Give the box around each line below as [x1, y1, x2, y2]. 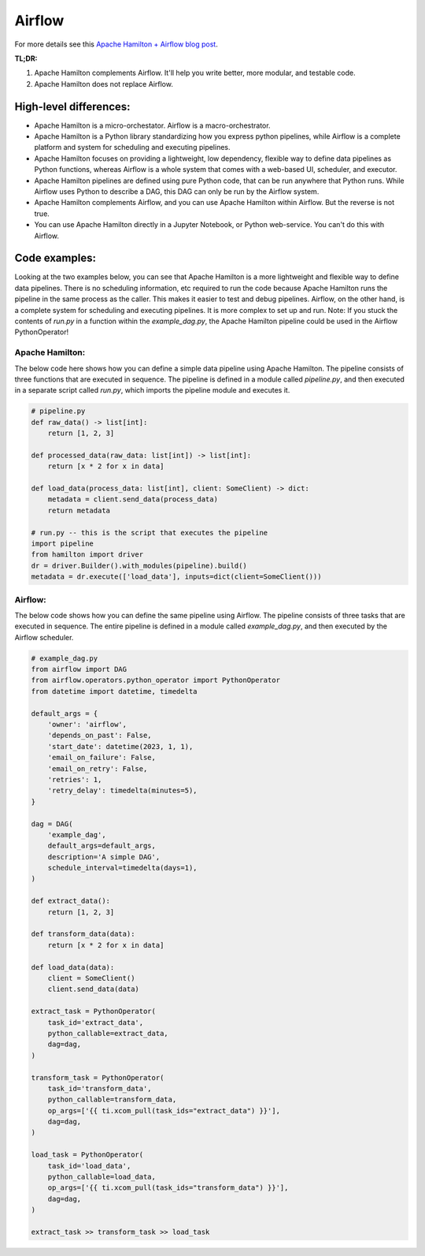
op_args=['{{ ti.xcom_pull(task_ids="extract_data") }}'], [47, 1106, 281, 1115]
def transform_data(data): [31, 930, 135, 938]
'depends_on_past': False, [47, 731, 153, 740]
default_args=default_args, [47, 841, 157, 851]
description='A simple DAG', [47, 852, 161, 861]
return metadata [47, 505, 110, 515]
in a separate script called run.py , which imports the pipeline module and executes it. [14, 386, 290, 395]
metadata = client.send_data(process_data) [47, 495, 218, 504]
